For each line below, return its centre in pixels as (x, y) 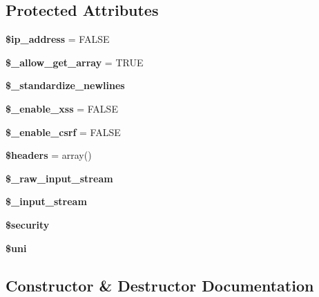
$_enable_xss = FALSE (62, 108)
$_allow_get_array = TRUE (75, 62)
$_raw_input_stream (59, 178)
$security (28, 224)
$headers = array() (49, 155)
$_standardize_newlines (65, 85)
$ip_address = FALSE (58, 39)
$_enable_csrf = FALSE (63, 132)
